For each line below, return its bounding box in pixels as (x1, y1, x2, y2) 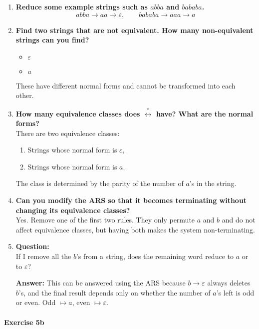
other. (15, 90, 34, 100)
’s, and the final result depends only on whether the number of (18, 287, 211, 297)
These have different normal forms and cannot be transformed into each (15, 80, 236, 90)
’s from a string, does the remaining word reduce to (76, 251, 234, 261)
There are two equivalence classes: (15, 127, 120, 138)
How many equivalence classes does (15, 108, 140, 118)
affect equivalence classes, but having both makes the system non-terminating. (15, 224, 255, 234)
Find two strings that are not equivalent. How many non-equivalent (15, 24, 254, 35)
